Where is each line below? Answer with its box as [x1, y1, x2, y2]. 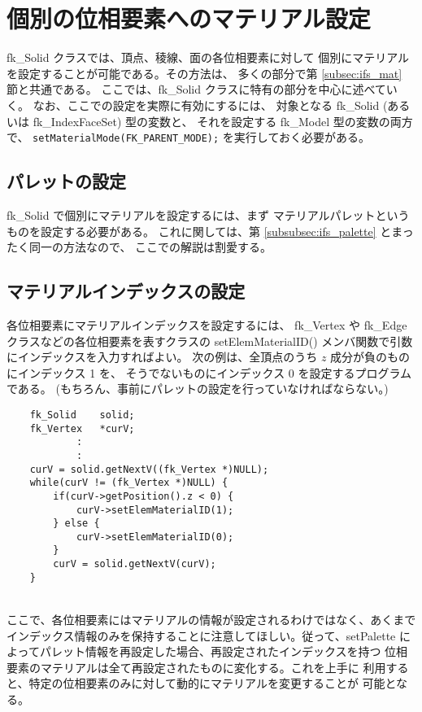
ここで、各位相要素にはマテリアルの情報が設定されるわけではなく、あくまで [7, 611, 416, 628]
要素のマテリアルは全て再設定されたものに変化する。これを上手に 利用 [7, 658, 386, 675]
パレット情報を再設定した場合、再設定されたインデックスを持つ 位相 [39, 643, 408, 660]
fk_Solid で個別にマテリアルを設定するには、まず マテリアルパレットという [7, 206, 410, 223]
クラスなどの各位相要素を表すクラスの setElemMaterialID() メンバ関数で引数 [7, 332, 413, 349]
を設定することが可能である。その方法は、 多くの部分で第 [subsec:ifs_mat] [7, 64, 402, 81]
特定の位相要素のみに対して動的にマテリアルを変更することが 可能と [28, 675, 397, 692]
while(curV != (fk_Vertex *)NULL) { [29, 477, 228, 489]
